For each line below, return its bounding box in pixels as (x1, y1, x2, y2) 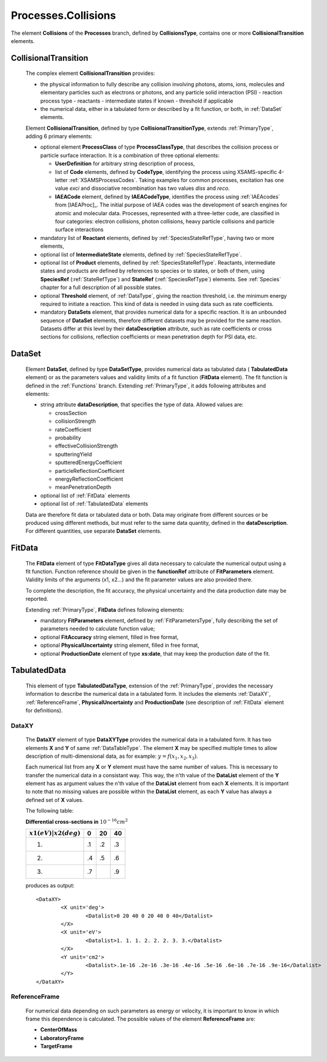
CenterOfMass (40, 1026, 78, 1033)
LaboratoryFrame (40, 1034, 84, 1041)
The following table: (25, 807, 74, 814)
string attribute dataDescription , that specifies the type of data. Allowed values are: (40, 401, 244, 408)
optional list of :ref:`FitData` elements (40, 492, 131, 499)
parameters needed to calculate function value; (40, 625, 155, 632)
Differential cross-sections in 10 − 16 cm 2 (25, 817, 128, 825)
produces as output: (25, 882, 75, 889)
